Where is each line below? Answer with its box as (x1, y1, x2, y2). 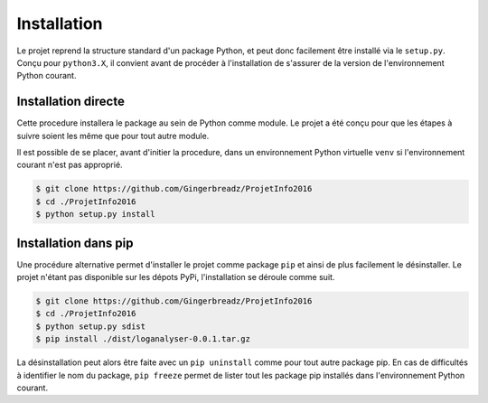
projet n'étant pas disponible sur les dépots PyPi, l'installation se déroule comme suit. (16, 272, 335, 283)
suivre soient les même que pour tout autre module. (16, 130, 210, 141)
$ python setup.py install (35, 209, 155, 220)
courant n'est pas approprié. (16, 159, 123, 171)
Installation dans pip (16, 235, 135, 250)
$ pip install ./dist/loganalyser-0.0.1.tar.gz (35, 334, 250, 344)
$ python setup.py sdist (35, 321, 146, 332)
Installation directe (16, 94, 126, 109)
